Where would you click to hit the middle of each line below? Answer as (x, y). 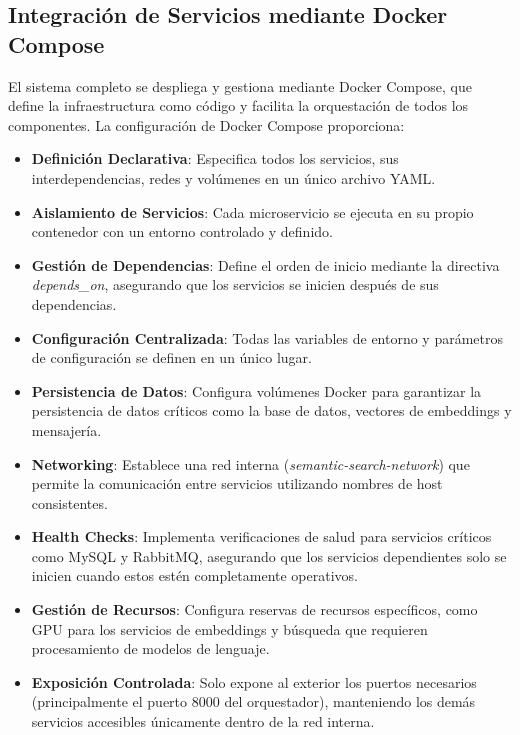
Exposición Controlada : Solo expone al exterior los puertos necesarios (254, 681)
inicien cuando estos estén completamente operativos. (194, 575)
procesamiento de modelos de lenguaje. (150, 648)
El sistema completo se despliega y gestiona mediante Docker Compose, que (240, 85)
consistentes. (69, 502)
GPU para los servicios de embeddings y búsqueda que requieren (229, 628)
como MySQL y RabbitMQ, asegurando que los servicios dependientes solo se (269, 555)
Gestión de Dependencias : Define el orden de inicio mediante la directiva (265, 264)
